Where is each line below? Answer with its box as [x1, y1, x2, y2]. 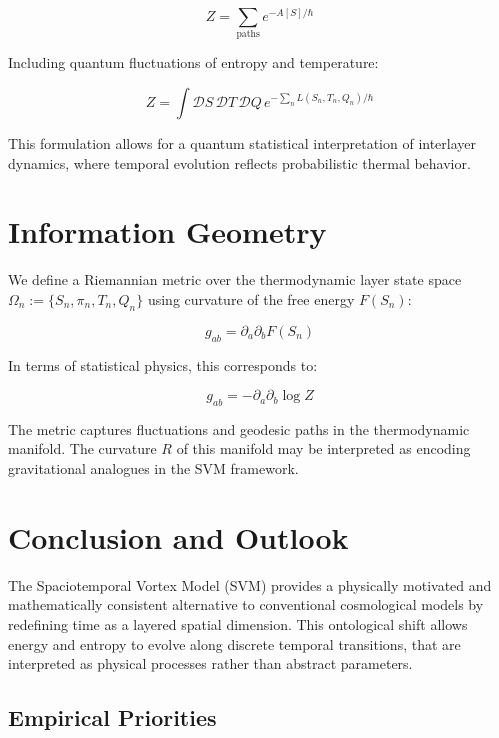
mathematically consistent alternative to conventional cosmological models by [8, 594, 484, 615]
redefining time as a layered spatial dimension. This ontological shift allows [8, 613, 468, 634]
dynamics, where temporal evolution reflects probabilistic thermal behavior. [8, 152, 471, 173]
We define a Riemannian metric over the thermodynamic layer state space [8, 269, 462, 290]
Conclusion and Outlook [8, 516, 349, 557]
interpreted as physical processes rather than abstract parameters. [8, 653, 413, 674]
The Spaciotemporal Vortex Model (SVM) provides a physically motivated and [8, 574, 492, 595]
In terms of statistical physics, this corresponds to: [8, 354, 318, 375]
